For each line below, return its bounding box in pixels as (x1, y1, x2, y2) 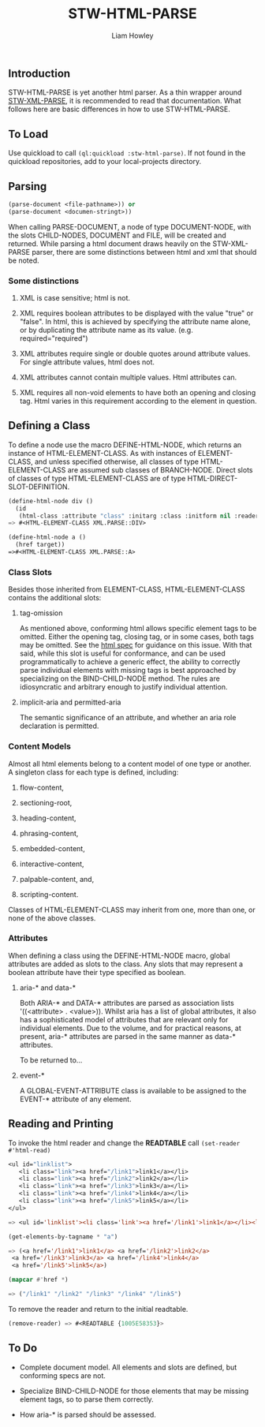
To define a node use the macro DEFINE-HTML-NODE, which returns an (8, 439, 242, 450)
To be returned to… (19, 1055, 83, 1065)
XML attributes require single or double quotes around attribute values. (19, 349, 251, 359)
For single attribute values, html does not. (19, 357, 155, 367)
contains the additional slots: (8, 593, 102, 603)
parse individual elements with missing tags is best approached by (19, 666, 237, 675)
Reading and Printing (8, 1117, 114, 1130)
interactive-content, (19, 859, 84, 869)
